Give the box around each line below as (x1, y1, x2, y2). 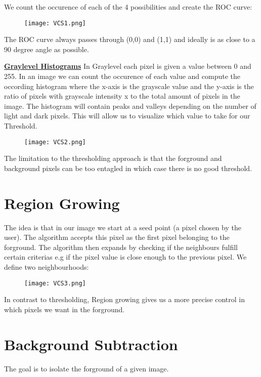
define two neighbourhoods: (4, 261, 89, 272)
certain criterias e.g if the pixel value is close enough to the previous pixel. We (4, 252, 247, 262)
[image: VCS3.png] (24, 279, 86, 287)
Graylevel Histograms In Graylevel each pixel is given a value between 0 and (4, 61, 251, 71)
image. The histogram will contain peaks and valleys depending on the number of (4, 100, 256, 111)
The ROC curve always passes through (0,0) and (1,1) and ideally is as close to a (4, 34, 255, 45)
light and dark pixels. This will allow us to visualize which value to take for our (4, 110, 250, 121)
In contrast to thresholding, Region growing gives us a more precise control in (4, 294, 245, 305)
